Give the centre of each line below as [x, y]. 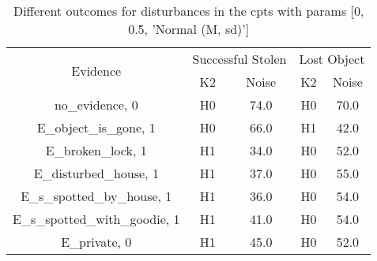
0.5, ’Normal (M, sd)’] [189, 29]
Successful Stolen [239, 59]
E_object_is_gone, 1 [96, 127]
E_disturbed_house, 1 [96, 173]
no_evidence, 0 [96, 104]
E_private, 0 [96, 242]
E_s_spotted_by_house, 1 [96, 196]
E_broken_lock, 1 [96, 150]
